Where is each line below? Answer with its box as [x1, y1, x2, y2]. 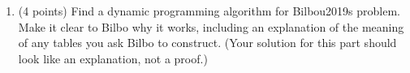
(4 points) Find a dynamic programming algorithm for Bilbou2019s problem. [18, 2, 400, 19]
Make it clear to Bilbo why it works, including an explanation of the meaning [18, 18, 404, 35]
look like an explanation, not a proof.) [18, 49, 208, 67]
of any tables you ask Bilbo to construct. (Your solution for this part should [18, 34, 397, 51]
